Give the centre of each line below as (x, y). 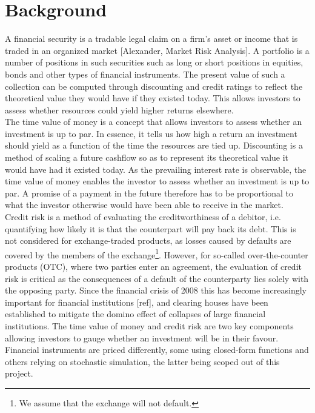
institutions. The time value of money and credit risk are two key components (149, 326)
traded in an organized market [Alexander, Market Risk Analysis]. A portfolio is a (157, 50)
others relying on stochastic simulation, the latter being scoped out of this (142, 361)
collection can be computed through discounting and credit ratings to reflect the (154, 86)
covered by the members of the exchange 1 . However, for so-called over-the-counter (157, 254)
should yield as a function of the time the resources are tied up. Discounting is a (154, 145)
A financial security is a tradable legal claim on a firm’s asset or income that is (151, 39)
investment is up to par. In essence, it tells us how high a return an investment (151, 133)
